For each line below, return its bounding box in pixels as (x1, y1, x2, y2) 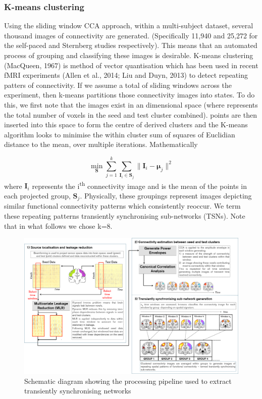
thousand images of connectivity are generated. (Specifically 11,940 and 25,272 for (4, 30, 258, 40)
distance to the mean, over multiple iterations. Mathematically (4, 139, 198, 149)
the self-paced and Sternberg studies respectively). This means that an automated (4, 40, 257, 51)
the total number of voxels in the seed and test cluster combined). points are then (4, 109, 257, 120)
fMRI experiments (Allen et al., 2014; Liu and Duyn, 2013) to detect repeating (4, 70, 248, 80)
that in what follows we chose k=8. (4, 220, 113, 231)
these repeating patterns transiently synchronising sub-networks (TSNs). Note (4, 211, 245, 221)
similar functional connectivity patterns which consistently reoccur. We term (4, 201, 241, 211)
